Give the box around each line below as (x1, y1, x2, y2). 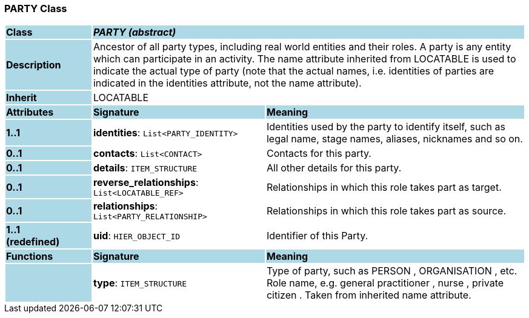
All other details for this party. (266, 162, 402, 174)
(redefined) (6, 236, 60, 248)
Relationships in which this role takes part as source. (266, 204, 507, 217)
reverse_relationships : (93, 176, 199, 189)
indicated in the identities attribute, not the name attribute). (93, 77, 362, 90)
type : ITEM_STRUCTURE (93, 277, 187, 290)
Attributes (6, 106, 54, 119)
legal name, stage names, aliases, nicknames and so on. (266, 133, 523, 145)
